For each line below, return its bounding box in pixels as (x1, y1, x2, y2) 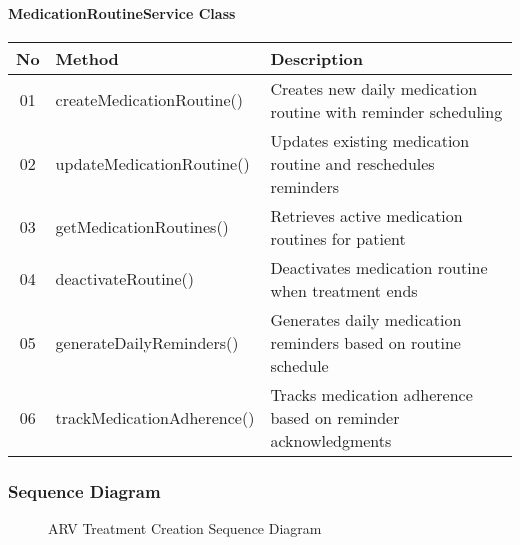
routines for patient (270, 226, 406, 250)
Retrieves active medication (270, 203, 463, 227)
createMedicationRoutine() (55, 88, 244, 112)
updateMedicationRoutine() (55, 151, 250, 175)
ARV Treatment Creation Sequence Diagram (48, 518, 322, 539)
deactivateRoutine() (55, 267, 195, 291)
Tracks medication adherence (270, 382, 473, 406)
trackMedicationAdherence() (55, 405, 255, 429)
